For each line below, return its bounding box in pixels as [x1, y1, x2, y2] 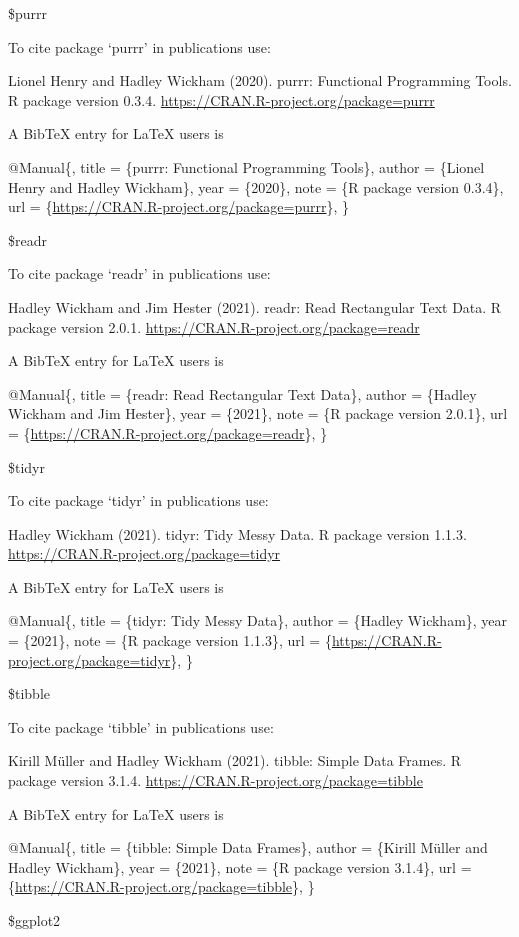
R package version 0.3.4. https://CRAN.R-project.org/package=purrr [8, 89, 435, 110]
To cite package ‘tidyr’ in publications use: [8, 490, 269, 511]
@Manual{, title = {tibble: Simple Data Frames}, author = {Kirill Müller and [8, 837, 488, 858]
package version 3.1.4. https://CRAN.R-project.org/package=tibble [8, 770, 423, 791]
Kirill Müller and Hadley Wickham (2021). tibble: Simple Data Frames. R [8, 750, 462, 771]
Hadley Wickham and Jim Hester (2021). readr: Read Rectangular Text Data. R [8, 296, 502, 317]
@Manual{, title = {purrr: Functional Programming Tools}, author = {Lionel [8, 156, 485, 177]
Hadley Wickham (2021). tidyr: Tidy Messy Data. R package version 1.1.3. [8, 523, 467, 544]
